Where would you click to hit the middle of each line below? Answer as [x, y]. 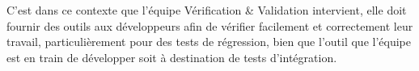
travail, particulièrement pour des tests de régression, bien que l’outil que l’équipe [209, 42]
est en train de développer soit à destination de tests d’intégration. [172, 57]
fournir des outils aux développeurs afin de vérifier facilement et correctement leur [210, 25]
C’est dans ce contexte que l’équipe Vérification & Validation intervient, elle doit [207, 10]
